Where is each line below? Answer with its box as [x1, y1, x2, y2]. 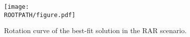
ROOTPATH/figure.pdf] [4, 11, 76, 18]
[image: [4, 3, 29, 10]
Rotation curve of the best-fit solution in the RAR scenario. [4, 25, 187, 36]
